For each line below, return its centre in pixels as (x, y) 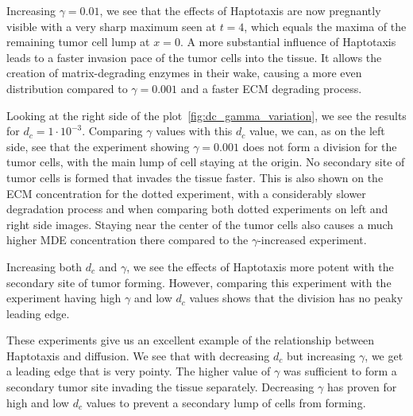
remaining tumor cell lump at (78, 42)
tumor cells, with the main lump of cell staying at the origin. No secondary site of (206, 162)
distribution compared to (67, 88)
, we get (384, 355)
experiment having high (64, 298)
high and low (38, 402)
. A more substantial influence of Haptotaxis (288, 42)
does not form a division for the (320, 146)
